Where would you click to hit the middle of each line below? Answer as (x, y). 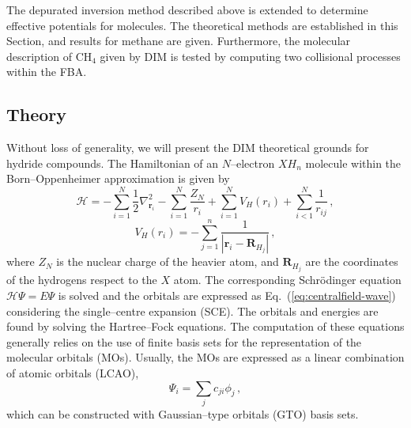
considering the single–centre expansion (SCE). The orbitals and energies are (192, 311)
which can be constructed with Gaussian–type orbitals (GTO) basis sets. (183, 413)
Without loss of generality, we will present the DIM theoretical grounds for (188, 148)
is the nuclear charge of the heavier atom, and (168, 261)
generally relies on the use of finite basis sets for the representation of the (184, 341)
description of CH (49, 56)
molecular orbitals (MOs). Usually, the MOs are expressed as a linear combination (205, 357)
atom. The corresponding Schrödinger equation (287, 280)
